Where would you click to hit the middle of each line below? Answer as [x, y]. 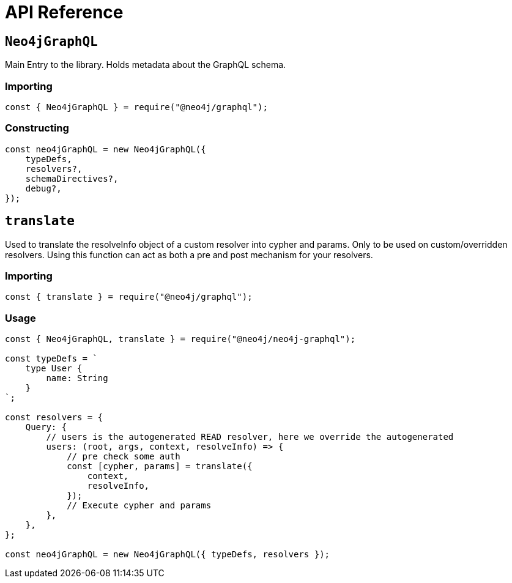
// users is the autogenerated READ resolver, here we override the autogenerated [250, 437]
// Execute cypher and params [139, 506]
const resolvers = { [54, 418]
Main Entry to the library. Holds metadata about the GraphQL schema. [146, 65]
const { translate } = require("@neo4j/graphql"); [129, 297]
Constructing [37, 128]
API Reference [64, 12]
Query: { [46, 427]
